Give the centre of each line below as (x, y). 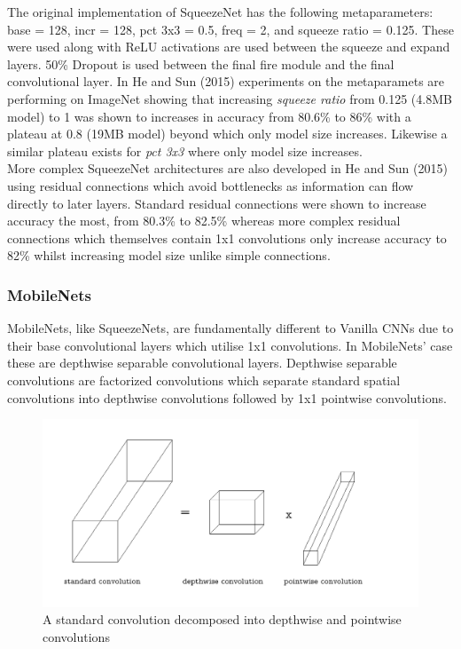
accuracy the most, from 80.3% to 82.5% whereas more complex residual (204, 221)
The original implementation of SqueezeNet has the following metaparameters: (220, 12)
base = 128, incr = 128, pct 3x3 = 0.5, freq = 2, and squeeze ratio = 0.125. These (230, 29)
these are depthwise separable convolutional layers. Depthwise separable (202, 363)
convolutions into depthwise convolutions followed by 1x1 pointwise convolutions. (227, 397)
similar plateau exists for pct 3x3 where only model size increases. (185, 150)
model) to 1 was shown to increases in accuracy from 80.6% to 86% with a (209, 116)
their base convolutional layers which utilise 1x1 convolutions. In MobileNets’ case (230, 345)
